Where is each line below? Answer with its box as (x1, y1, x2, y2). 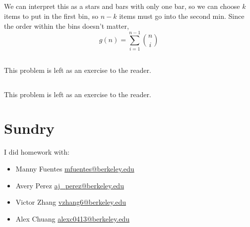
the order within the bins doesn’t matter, (4, 20, 129, 31)
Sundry (4, 118, 55, 138)
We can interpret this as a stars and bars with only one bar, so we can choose (4, 1, 240, 11)
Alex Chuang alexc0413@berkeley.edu (15, 213, 129, 224)
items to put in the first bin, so (4, 10, 99, 21)
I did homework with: (4, 147, 69, 157)
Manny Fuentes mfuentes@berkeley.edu (15, 163, 134, 173)
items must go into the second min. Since (119, 10, 245, 21)
